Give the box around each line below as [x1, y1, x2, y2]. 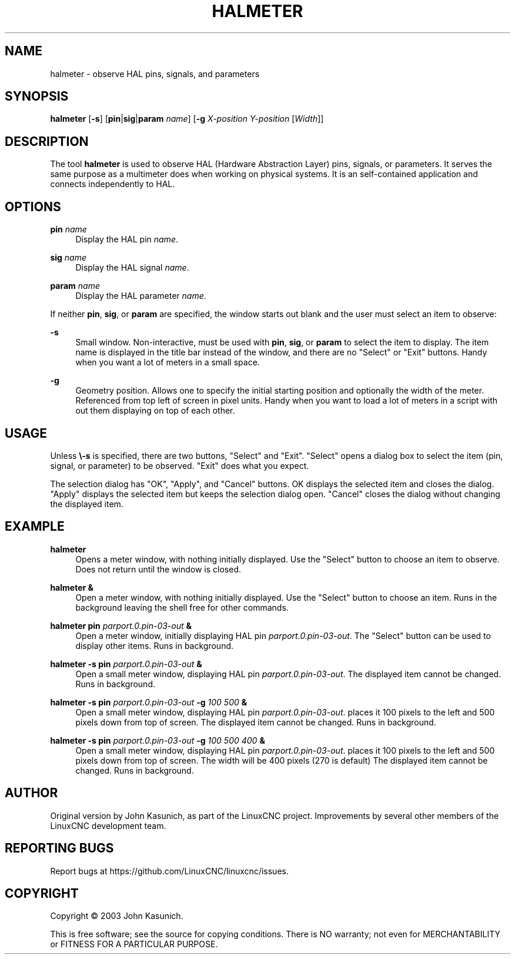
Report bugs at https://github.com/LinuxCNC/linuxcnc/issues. [50, 865, 289, 876]
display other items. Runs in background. [75, 640, 234, 651]
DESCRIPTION [5, 134, 89, 149]
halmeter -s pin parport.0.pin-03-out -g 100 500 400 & [50, 735, 265, 745]
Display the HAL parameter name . [75, 291, 206, 301]
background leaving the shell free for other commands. [75, 602, 289, 612]
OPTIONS [5, 199, 61, 214]
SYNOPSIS [5, 89, 69, 104]
